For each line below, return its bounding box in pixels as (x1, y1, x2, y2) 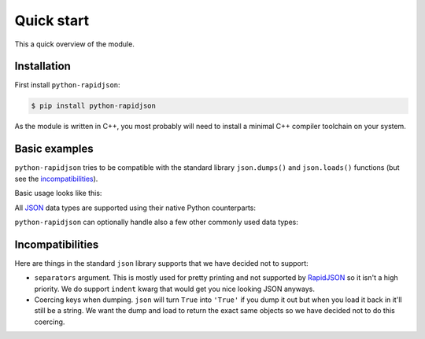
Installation (14, 60, 71, 73)
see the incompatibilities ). (14, 174, 98, 183)
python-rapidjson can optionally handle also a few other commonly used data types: (14, 217, 299, 227)
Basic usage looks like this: (14, 189, 102, 198)
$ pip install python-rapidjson (31, 101, 157, 110)
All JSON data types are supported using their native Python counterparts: (14, 203, 256, 212)
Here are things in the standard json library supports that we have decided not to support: (14, 258, 309, 267)
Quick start (14, 12, 90, 29)
